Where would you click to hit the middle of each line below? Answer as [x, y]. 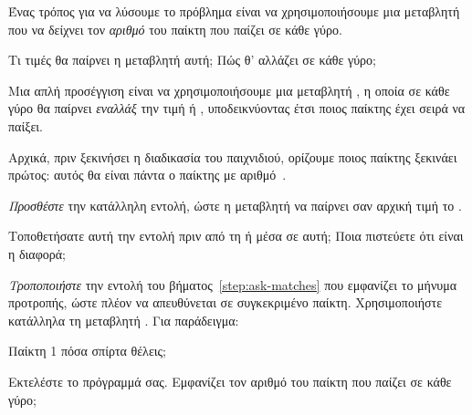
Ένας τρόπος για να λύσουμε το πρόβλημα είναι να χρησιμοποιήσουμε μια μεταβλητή [234, 11]
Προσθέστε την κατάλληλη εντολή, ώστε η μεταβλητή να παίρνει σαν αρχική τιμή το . [235, 205]
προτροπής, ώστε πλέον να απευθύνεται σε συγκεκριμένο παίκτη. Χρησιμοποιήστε [226, 302]
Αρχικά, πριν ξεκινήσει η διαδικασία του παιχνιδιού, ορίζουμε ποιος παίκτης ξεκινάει [233, 156]
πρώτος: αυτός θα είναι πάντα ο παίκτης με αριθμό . [147, 175]
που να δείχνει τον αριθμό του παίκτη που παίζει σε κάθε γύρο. [175, 29]
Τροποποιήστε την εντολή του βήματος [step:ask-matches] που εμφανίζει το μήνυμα [233, 284]
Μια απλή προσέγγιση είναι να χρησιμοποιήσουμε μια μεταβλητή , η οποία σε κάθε [229, 90]
